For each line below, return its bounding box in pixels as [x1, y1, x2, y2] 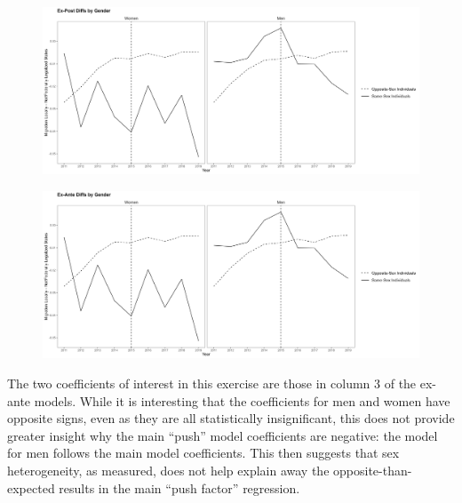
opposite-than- [333, 460, 412, 479]
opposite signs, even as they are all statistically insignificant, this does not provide [7, 409, 455, 427]
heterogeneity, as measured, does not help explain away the [7, 460, 330, 479]
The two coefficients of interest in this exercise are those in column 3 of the [7, 373, 417, 392]
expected [7, 478, 55, 497]
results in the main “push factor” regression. [59, 478, 300, 497]
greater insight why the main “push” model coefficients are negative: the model [7, 426, 438, 444]
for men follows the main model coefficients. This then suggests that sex [7, 443, 400, 462]
